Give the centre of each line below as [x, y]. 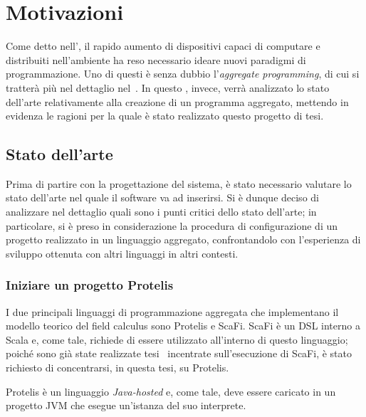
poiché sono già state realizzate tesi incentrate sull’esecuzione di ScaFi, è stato [179, 353]
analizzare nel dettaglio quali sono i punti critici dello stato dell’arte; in [161, 212]
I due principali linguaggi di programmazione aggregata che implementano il [172, 311]
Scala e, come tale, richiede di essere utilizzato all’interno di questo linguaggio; [177, 339]
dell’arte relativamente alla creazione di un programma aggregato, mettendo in [177, 101]
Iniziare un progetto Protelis [90, 285]
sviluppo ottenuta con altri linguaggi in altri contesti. [122, 253]
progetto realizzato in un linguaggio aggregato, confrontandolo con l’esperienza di [183, 239]
